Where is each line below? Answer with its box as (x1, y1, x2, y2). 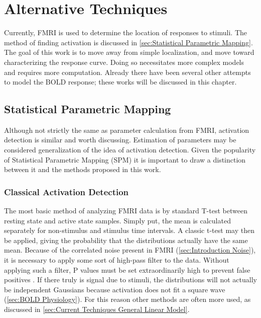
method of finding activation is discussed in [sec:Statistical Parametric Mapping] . (4, 37, 253, 47)
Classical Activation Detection (4, 185, 129, 198)
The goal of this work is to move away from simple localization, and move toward (4, 47, 254, 57)
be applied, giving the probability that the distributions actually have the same (4, 234, 248, 245)
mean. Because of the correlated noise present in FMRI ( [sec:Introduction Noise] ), (4, 245, 256, 255)
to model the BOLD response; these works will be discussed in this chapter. (4, 76, 237, 87)
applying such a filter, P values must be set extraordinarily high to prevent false (4, 264, 250, 275)
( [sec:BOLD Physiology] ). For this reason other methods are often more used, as (4, 294, 251, 304)
